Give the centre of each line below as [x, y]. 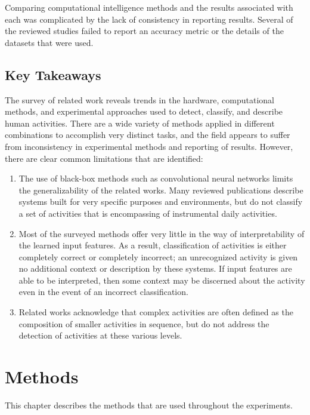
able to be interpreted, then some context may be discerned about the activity [162, 280]
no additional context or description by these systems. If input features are [155, 268]
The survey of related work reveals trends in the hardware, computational [140, 99]
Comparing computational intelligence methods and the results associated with [149, 7]
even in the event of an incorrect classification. [103, 292]
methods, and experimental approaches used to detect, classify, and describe [144, 111]
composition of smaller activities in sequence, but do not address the [144, 323]
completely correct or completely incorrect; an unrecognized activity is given [158, 256]
